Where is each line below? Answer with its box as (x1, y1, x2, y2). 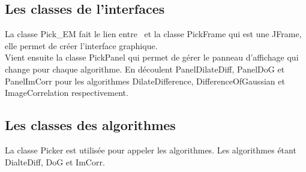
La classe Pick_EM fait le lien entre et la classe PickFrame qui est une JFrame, (5, 28, 302, 40)
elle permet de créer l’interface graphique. (5, 39, 158, 52)
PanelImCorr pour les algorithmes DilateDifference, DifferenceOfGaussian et (5, 74, 285, 87)
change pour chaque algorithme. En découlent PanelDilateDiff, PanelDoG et (5, 62, 285, 75)
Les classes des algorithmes (5, 116, 176, 134)
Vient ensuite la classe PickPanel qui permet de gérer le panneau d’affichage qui (5, 51, 299, 64)
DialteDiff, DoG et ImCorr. (5, 155, 105, 168)
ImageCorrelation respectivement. (5, 86, 128, 99)
